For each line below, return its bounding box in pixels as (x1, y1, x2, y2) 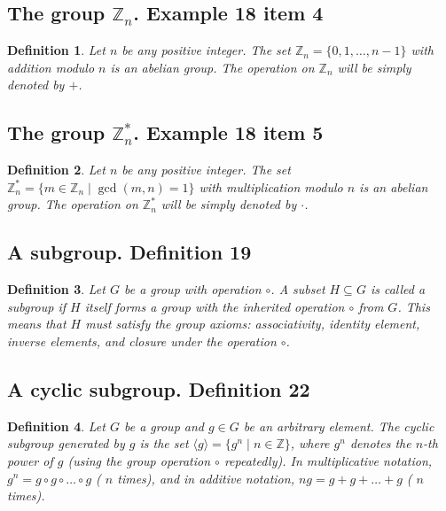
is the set (139, 434, 189, 453)
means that (7, 314, 67, 333)
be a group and (123, 416, 204, 435)
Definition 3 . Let (7, 280, 106, 298)
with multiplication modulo (199, 177, 343, 196)
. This (397, 297, 430, 315)
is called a (370, 280, 426, 298)
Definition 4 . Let (7, 416, 106, 435)
